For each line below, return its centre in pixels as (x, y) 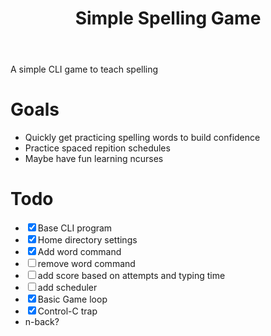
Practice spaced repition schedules (97, 148)
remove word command (86, 264)
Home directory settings (87, 240)
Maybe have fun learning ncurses (94, 159)
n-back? (42, 322)
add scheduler (67, 288)
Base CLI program (75, 228)
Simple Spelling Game (168, 18)
